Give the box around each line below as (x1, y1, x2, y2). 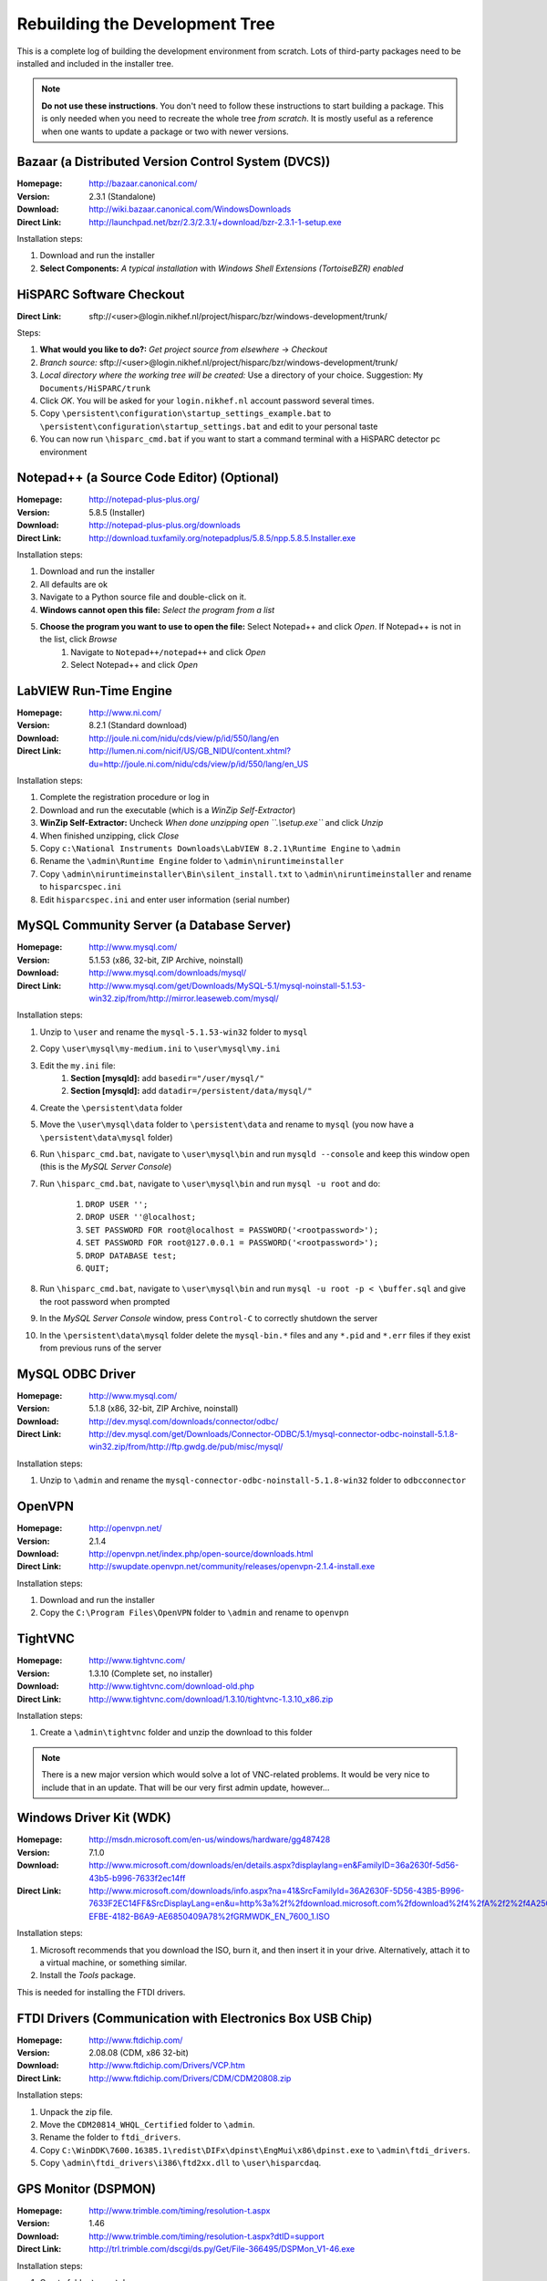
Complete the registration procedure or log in (39, 792, 210, 803)
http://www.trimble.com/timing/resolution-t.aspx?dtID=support (88, 2231, 325, 2242)
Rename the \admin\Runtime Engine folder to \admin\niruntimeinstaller (39, 856, 345, 867)
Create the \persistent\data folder (39, 1102, 183, 1113)
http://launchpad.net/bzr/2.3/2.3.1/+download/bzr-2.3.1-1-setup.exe (88, 216, 342, 227)
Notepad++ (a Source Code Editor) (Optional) (16, 470, 280, 485)
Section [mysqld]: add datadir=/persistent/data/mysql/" (70, 1086, 313, 1097)
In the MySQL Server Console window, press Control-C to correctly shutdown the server (39, 1313, 378, 1324)
